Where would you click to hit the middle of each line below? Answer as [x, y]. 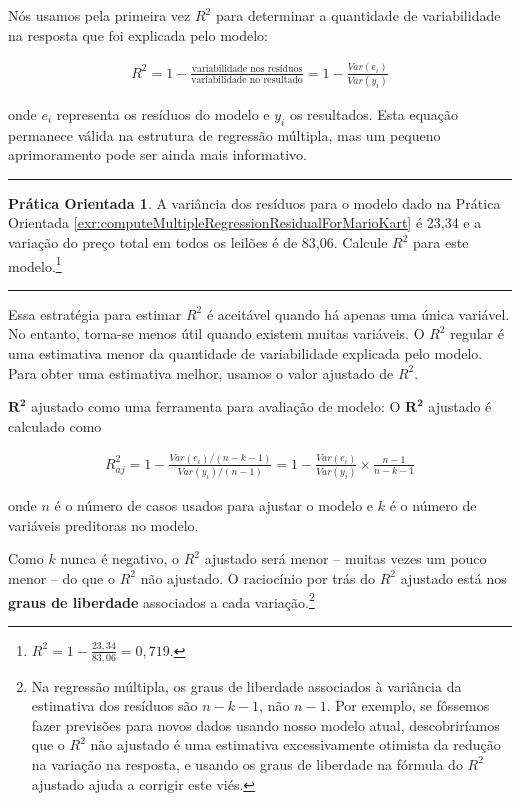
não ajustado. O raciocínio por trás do [258, 577]
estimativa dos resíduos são [114, 705]
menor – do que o [61, 577]
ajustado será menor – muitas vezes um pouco [345, 558]
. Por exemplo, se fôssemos [408, 705]
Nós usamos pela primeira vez [99, 15]
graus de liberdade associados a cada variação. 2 [161, 600]
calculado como [55, 425]
